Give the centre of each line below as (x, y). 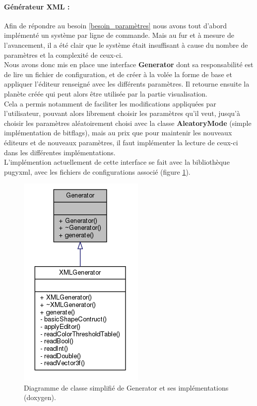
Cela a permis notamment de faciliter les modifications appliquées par (110, 103)
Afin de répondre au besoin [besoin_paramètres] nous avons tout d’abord (116, 25)
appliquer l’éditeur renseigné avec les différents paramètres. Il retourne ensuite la (127, 84)
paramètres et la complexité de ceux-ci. (64, 54)
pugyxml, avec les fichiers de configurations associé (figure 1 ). (97, 171)
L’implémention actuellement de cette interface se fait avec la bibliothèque (117, 162)
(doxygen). (40, 397)
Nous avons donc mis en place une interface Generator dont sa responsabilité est (129, 64)
